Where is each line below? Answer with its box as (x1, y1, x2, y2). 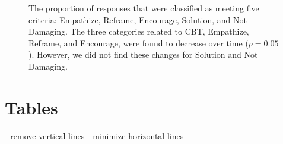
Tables (5, 95, 58, 119)
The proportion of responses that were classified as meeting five (28, 2, 259, 14)
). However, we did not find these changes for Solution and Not (28, 48, 258, 61)
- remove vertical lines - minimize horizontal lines (5, 129, 184, 142)
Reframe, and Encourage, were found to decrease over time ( (28, 36, 249, 49)
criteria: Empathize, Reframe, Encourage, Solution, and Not (28, 13, 247, 26)
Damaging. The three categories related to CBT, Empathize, (28, 25, 249, 37)
